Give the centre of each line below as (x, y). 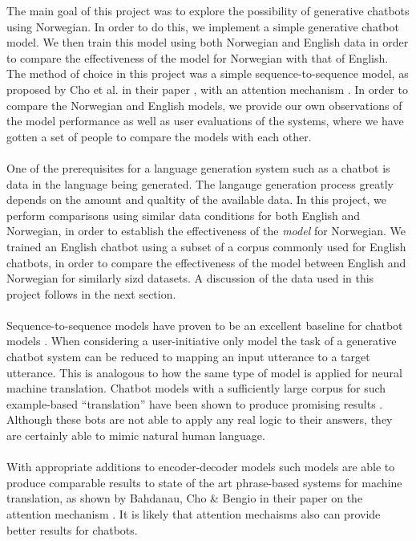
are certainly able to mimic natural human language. (136, 435)
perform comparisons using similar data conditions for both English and (184, 215)
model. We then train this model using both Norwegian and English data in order (208, 42)
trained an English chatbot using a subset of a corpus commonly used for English (206, 246)
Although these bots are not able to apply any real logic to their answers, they (200, 419)
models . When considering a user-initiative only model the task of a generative (202, 341)
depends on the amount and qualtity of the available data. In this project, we (196, 199)
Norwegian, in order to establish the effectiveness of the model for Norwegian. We (206, 231)
